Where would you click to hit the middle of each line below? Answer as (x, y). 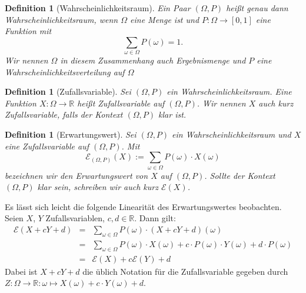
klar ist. (172, 114)
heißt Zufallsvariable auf (121, 103)
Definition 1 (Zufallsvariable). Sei (68, 91)
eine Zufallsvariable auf (47, 146)
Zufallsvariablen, (75, 218)
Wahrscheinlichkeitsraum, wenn (61, 19)
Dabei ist (21, 271)
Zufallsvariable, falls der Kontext (64, 114)
